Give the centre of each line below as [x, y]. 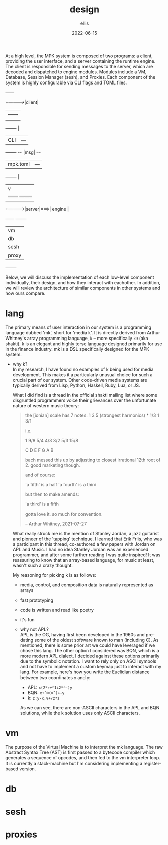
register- [152, 763]
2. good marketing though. [53, 465]
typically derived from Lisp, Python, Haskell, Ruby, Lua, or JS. [76, 385]
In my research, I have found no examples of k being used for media [83, 369]
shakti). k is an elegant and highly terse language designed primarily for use [84, 344]
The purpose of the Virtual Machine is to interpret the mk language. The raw [84, 747]
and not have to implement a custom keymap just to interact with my [91, 666]
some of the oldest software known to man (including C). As [97, 640]
